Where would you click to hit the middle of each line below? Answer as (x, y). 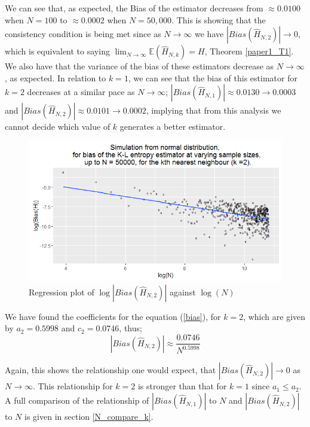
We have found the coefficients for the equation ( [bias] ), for (113, 316)
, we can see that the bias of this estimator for (213, 77)
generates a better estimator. (173, 126)
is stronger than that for (182, 386)
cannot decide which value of (58, 126)
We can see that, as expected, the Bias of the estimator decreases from (134, 8)
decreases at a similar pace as (81, 92)
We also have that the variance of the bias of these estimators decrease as (139, 66)
